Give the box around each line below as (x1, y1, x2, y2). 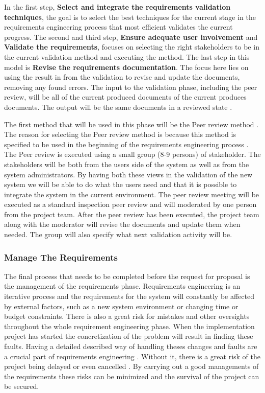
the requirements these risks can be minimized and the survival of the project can (4, 371, 259, 381)
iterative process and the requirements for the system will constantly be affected (4, 291, 254, 302)
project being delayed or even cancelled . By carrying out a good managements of (4, 361, 259, 372)
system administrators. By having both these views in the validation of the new (4, 169, 253, 179)
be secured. (4, 381, 39, 391)
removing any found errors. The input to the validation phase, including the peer (4, 81, 257, 92)
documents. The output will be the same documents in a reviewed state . (4, 101, 232, 112)
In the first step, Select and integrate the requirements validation (4, 2, 231, 12)
